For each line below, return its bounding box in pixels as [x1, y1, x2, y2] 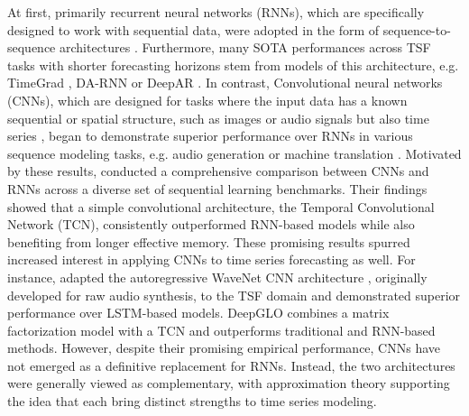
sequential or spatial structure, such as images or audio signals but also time [7, 108, 429, 127]
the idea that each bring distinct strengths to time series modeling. [7, 392, 377, 411]
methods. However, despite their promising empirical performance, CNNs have [7, 338, 441, 357]
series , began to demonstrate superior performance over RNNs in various [7, 126, 413, 145]
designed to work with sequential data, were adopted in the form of [7, 20, 380, 39]
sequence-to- [382, 20, 451, 39]
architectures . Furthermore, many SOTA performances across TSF [60, 38, 431, 57]
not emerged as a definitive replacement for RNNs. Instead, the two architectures [7, 356, 455, 374]
